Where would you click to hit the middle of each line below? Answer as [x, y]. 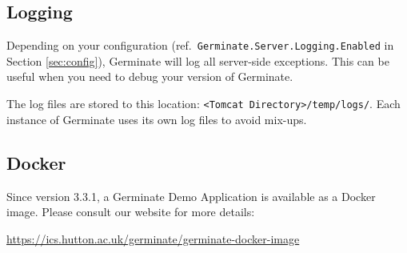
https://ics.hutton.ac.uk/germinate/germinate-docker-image [153, 238]
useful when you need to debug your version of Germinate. [150, 76]
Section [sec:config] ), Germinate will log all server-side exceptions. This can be [198, 60]
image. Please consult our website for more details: [131, 212]
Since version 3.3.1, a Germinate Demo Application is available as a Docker [191, 196]
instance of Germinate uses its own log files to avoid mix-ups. [157, 119]
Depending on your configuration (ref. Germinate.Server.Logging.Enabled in [200, 45]
